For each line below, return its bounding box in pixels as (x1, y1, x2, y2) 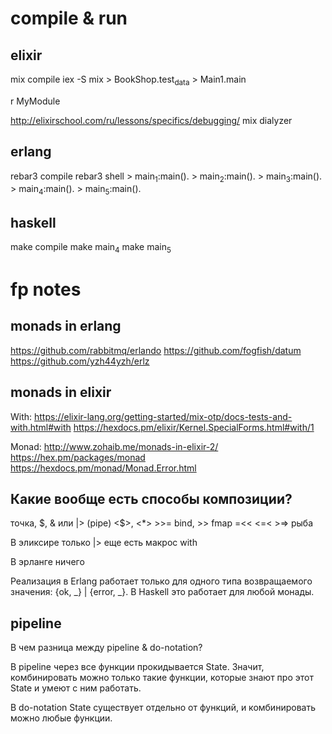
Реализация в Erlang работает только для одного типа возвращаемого (10, 575, 313, 587)
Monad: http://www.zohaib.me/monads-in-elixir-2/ (10, 440, 219, 452)
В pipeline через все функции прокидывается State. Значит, (10, 661, 265, 673)
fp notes (10, 278, 82, 301)
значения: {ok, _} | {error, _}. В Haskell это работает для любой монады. (10, 586, 315, 598)
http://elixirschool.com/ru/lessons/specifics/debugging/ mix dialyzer (10, 114, 293, 126)
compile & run (10, 7, 128, 30)
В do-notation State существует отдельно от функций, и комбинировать (10, 702, 316, 714)
